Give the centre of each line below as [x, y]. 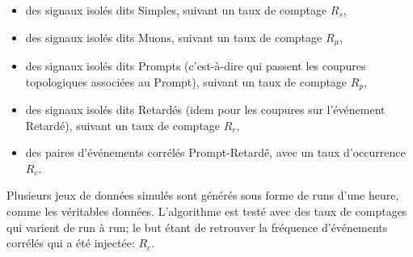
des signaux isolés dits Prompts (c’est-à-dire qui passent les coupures [196, 66]
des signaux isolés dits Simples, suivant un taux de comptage [176, 10]
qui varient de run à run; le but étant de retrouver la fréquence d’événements [197, 227]
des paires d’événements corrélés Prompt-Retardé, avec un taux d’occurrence [215, 152]
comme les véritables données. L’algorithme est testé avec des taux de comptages [207, 211]
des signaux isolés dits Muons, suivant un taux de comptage [174, 37]
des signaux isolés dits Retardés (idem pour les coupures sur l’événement [205, 110]
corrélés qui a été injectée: [71, 243]
